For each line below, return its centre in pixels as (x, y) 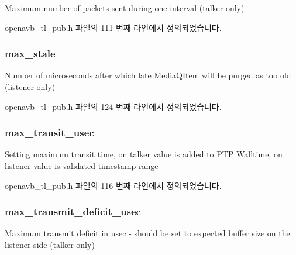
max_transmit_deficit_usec (73, 211)
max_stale (30, 54)
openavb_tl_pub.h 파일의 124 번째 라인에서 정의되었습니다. (113, 106)
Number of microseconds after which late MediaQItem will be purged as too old (148, 75)
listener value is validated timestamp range (82, 166)
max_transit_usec (49, 132)
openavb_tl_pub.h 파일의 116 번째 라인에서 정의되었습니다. (113, 185)
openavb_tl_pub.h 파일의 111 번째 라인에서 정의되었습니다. (113, 27)
